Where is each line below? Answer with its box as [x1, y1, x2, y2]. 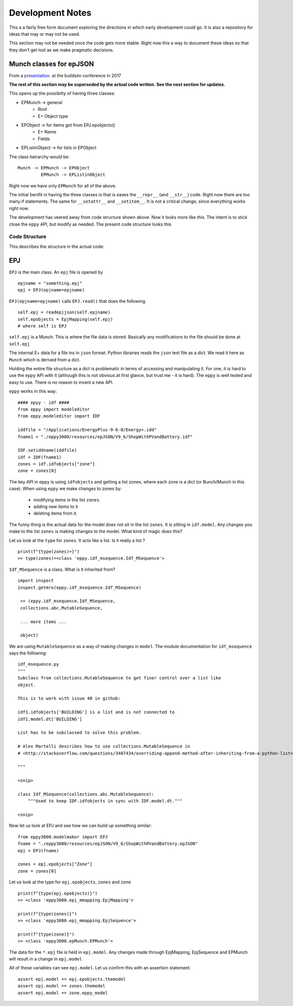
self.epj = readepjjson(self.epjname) [18, 310, 111, 315]
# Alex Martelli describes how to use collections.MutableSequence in [18, 744, 190, 749]
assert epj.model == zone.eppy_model [18, 990, 108, 996]
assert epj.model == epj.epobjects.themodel [18, 976, 126, 982]
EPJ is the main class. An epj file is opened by [9, 269, 103, 275]
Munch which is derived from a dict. [9, 356, 81, 362]
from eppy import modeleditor [18, 406, 90, 412]
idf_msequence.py [18, 662, 59, 667]
